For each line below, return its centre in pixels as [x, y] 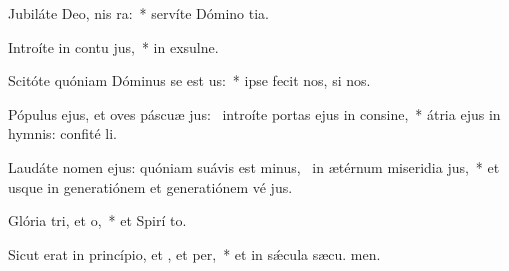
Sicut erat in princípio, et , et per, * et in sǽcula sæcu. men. [194, 253]
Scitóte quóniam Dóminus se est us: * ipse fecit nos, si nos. [189, 80]
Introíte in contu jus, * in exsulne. [113, 46]
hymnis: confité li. [62, 133]
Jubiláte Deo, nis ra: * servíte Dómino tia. [138, 13]
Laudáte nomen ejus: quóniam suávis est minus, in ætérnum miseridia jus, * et [254, 166]
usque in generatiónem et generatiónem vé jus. [150, 186]
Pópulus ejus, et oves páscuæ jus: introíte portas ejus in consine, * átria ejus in [254, 113]
